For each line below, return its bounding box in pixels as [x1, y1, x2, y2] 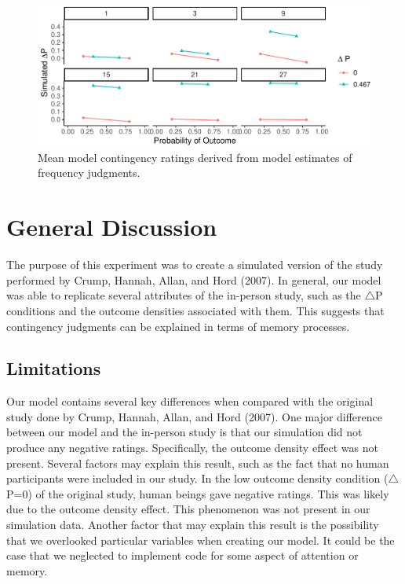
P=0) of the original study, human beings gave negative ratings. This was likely [6, 485, 389, 501]
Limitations [6, 356, 101, 380]
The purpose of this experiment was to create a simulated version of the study [6, 256, 383, 273]
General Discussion [6, 211, 217, 243]
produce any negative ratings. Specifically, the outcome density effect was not [6, 439, 378, 456]
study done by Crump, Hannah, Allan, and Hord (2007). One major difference [6, 408, 383, 424]
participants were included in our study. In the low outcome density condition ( [6, 470, 389, 487]
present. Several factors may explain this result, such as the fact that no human [6, 454, 389, 471]
